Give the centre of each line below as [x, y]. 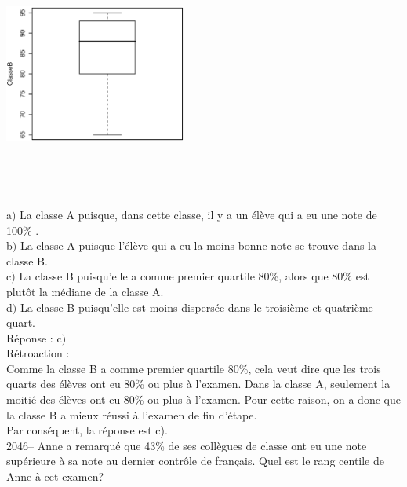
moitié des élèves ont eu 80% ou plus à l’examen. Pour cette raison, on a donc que [203, 399]
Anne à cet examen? [55, 476]
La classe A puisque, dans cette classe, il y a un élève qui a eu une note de [198, 214]
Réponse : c [34, 337]
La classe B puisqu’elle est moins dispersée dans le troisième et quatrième [196, 307]
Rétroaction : [38, 353]
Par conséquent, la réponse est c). [87, 430]
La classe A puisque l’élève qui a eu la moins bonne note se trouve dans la [198, 245]
